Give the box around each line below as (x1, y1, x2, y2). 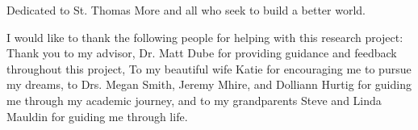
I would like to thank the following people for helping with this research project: (6, 28, 403, 45)
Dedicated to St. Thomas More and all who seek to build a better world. (6, 2, 366, 18)
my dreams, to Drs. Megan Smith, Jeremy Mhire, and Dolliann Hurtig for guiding (6, 76, 412, 93)
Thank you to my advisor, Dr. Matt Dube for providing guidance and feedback (6, 44, 397, 61)
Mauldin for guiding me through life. (6, 107, 188, 124)
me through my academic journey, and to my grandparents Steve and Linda (6, 91, 382, 108)
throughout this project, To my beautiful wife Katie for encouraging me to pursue (6, 60, 412, 77)
